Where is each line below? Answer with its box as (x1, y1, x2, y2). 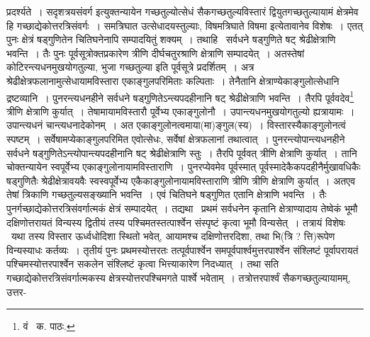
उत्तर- (6, 284, 27, 299)
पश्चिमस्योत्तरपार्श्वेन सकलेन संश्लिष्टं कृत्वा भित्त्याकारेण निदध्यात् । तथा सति (6, 256, 279, 271)
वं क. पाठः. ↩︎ (23, 319, 75, 333)
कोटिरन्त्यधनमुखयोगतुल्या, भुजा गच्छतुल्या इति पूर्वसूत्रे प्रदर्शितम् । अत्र (6, 59, 254, 74)
